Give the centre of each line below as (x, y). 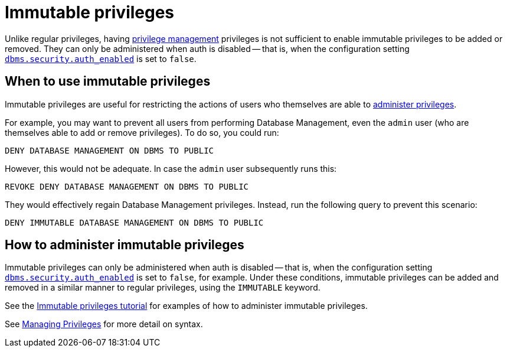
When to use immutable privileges (108, 82)
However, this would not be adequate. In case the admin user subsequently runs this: (171, 168)
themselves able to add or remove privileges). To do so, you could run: (142, 132)
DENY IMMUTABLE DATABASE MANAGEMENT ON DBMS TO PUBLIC (134, 222)
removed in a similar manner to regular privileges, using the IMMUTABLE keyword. (163, 288)
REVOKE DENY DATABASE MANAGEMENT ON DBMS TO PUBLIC (127, 186)
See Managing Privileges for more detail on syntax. (104, 324)
